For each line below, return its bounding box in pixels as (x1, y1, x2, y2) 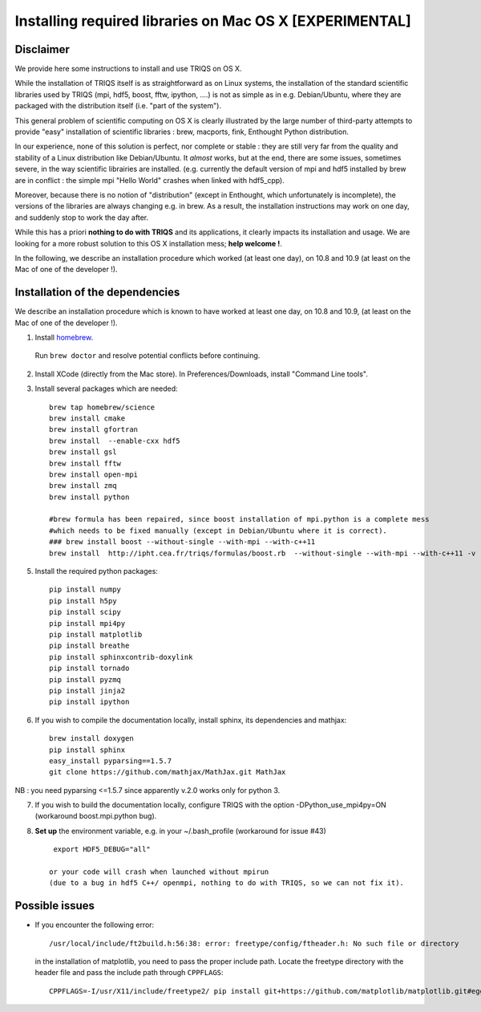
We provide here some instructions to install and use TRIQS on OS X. (14, 64, 242, 74)
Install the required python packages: (34, 567, 158, 576)
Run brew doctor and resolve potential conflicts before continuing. (34, 351, 261, 360)
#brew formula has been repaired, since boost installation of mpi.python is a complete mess (49, 514, 430, 524)
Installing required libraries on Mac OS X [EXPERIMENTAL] (14, 12, 412, 30)
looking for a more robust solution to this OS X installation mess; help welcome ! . (14, 238, 282, 248)
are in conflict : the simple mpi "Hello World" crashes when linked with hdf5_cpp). (14, 175, 285, 185)
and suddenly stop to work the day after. (14, 213, 148, 222)
